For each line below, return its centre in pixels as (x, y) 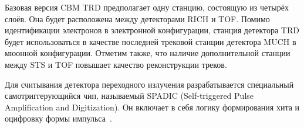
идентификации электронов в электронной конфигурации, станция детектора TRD (152, 30)
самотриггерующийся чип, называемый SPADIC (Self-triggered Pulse (129, 96)
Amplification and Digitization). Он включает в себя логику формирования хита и (152, 107)
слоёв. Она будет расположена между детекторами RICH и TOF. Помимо (137, 18)
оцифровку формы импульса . (58, 118)
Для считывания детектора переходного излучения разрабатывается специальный (149, 84)
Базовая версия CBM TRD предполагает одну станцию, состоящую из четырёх (147, 7)
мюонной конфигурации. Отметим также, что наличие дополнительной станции (148, 53)
